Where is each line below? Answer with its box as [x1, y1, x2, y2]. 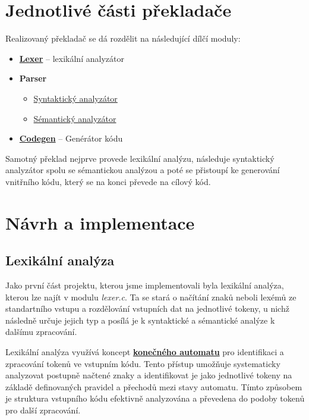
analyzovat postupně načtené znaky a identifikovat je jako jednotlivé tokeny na [5, 369, 292, 381]
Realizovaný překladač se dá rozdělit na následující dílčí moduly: [5, 32, 241, 45]
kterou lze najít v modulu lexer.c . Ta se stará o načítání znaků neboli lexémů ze [5, 290, 297, 303]
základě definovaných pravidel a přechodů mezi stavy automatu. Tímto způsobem [5, 380, 302, 393]
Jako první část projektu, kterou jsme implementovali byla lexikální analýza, [5, 279, 284, 292]
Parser [19, 72, 47, 84]
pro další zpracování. [5, 403, 81, 416]
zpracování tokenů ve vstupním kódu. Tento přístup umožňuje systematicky [5, 357, 280, 369]
